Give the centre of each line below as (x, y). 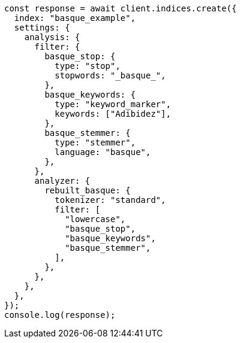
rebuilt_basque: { (88, 190)
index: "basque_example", (75, 18)
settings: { (42, 28)
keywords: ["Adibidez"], (113, 114)
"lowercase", (95, 219)
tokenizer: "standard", (110, 200)
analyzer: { (62, 181)
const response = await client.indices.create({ (120, 8)
